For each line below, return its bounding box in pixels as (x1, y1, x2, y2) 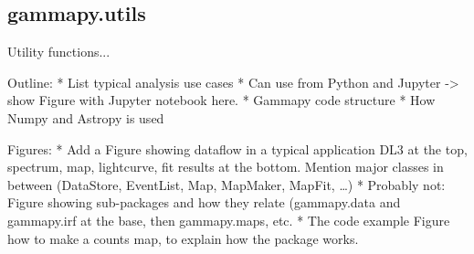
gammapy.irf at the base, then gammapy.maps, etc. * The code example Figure (7, 210, 450, 229)
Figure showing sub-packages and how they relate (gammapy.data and (7, 193, 401, 212)
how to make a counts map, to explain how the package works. (7, 228, 359, 248)
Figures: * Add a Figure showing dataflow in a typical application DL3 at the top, (7, 139, 468, 158)
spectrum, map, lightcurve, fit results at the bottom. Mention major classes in (7, 157, 444, 176)
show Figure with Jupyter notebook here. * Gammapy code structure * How (7, 90, 436, 110)
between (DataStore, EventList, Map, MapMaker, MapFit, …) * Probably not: (7, 175, 446, 194)
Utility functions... (7, 42, 111, 61)
